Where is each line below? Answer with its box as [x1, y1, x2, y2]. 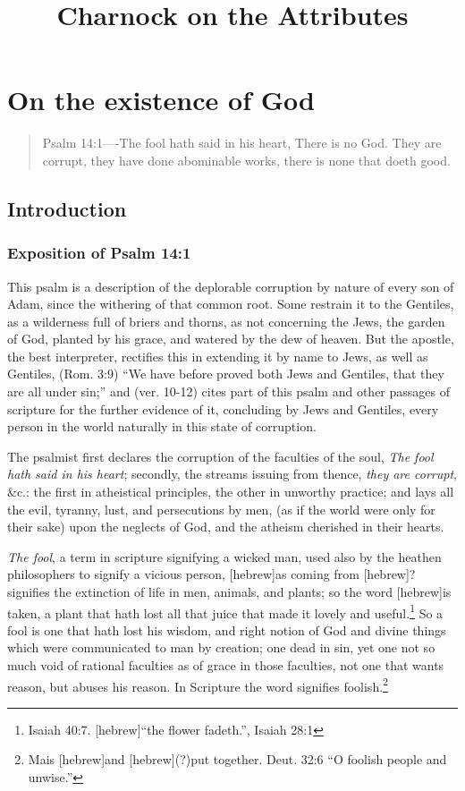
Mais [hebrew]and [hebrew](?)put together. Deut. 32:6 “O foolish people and [28, 750, 447, 769]
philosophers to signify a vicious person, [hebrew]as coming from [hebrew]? [7, 565, 416, 583]
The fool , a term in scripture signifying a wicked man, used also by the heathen [7, 547, 442, 566]
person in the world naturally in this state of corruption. [7, 417, 317, 436]
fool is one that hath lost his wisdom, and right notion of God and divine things [7, 620, 446, 639]
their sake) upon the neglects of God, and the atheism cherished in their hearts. [7, 517, 444, 536]
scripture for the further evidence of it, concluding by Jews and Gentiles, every [7, 399, 439, 418]
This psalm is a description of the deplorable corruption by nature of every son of [7, 276, 454, 295]
